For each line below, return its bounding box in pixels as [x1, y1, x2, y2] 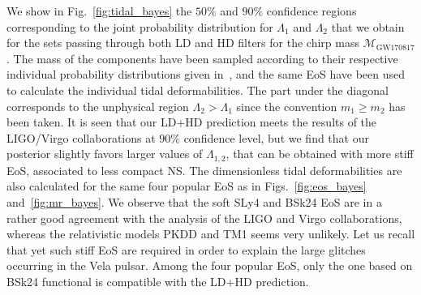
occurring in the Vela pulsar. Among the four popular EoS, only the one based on [6, 257, 413, 274]
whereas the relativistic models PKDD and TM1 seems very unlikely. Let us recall [6, 225, 415, 242]
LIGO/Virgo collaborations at [6, 129, 156, 146]
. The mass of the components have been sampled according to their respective [6, 49, 398, 66]
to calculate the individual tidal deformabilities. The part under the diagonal [6, 81, 389, 98]
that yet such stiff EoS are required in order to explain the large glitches [6, 241, 366, 258]
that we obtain [331, 18, 405, 35]
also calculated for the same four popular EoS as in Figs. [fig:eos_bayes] [6, 177, 367, 195]
